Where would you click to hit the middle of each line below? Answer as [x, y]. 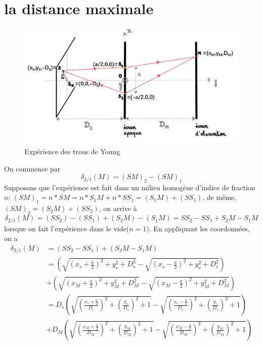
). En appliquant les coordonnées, [198, 228]
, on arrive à [118, 208]
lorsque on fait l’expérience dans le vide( [67, 228]
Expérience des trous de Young [72, 151]
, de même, [220, 197]
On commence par [32, 168]
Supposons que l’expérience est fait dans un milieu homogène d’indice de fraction [130, 187]
